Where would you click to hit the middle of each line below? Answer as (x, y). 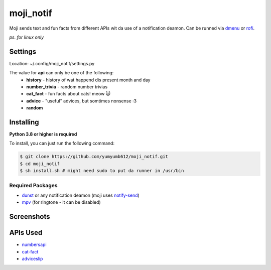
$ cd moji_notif (40, 164)
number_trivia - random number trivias (67, 87)
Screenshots (30, 217)
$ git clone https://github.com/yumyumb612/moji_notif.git (94, 157)
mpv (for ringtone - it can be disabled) (61, 202)
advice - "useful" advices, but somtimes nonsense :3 (82, 101)
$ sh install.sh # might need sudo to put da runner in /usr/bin (102, 171)
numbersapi (34, 245)
